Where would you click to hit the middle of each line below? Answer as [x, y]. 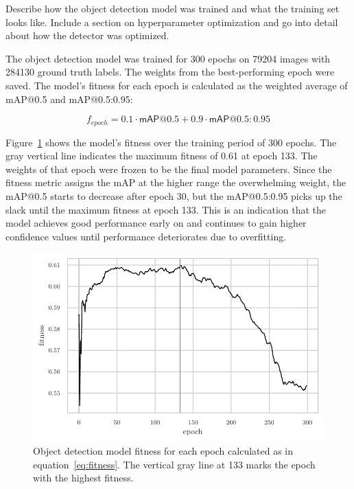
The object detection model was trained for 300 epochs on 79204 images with [168, 58]
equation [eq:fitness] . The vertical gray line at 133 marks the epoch [174, 464]
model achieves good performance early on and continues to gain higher [156, 223]
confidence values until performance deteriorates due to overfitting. [146, 236]
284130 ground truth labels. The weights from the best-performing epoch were [170, 72]
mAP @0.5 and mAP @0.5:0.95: [69, 99]
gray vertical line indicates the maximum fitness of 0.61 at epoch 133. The [162, 156]
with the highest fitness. [83, 478]
